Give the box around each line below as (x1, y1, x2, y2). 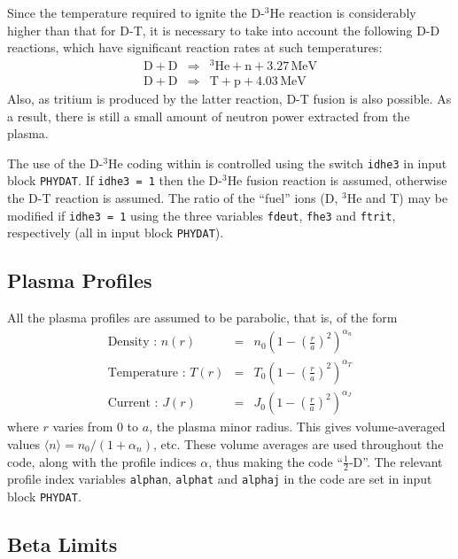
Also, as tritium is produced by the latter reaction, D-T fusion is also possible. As (7, 89, 452, 107)
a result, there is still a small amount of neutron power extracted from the (7, 106, 410, 125)
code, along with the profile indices (7, 452, 197, 470)
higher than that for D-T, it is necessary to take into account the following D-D (7, 20, 440, 39)
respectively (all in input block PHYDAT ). (7, 223, 224, 242)
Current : (107, 397, 159, 410)
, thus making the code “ (208, 452, 343, 470)
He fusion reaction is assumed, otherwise (227, 171, 447, 190)
